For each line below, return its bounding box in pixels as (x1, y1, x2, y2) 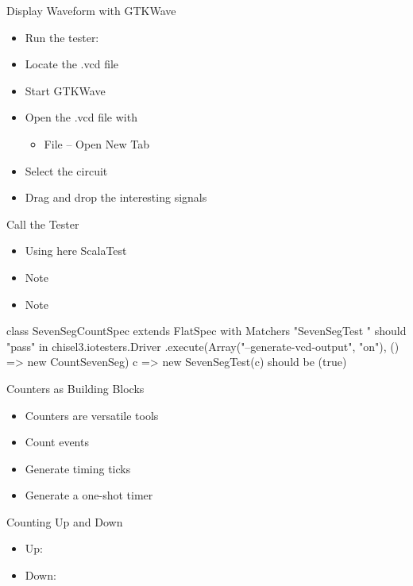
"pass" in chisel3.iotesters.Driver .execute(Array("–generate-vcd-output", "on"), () (6, 337, 399, 354)
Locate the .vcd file (25, 56, 119, 72)
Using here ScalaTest (25, 242, 127, 259)
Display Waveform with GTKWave (6, 2, 176, 18)
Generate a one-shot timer (25, 487, 153, 503)
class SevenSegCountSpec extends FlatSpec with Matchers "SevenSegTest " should (6, 322, 407, 339)
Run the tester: (25, 29, 99, 45)
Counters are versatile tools (25, 407, 159, 423)
